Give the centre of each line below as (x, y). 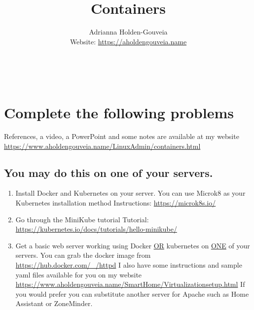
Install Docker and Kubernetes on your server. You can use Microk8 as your (130, 193)
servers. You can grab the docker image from (83, 255)
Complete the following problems (119, 113)
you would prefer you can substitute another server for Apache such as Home (132, 293)
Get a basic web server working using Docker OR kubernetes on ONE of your (133, 245)
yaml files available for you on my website (79, 274)
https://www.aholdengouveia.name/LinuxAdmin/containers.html (102, 146)
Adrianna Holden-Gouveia (128, 32)
